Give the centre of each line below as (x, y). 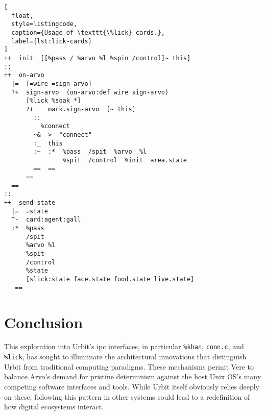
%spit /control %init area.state (125, 160)
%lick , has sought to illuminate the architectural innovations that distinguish (125, 357)
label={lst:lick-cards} (52, 41)
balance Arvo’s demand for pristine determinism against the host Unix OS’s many (133, 376)
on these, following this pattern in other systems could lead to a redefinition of (127, 396)
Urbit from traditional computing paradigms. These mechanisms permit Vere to (129, 366)
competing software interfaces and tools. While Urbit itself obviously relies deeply (132, 386)
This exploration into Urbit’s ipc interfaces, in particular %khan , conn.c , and (124, 346)
